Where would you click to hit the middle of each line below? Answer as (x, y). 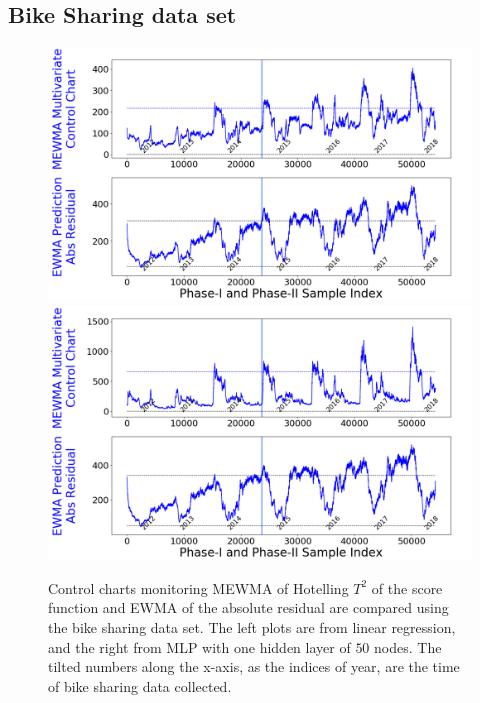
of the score (407, 587)
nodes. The (408, 646)
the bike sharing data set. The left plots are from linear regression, (252, 627)
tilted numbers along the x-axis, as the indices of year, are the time (254, 666)
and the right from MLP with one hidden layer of (199, 646)
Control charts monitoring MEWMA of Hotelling (198, 587)
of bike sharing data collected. (140, 685)
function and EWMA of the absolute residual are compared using (248, 607)
